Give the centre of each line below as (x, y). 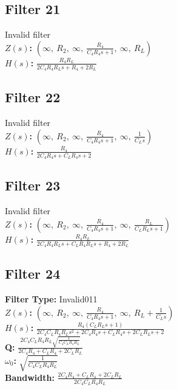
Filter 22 (33, 97)
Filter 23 (33, 185)
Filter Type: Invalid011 (51, 299)
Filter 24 (33, 273)
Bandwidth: (30, 377)
